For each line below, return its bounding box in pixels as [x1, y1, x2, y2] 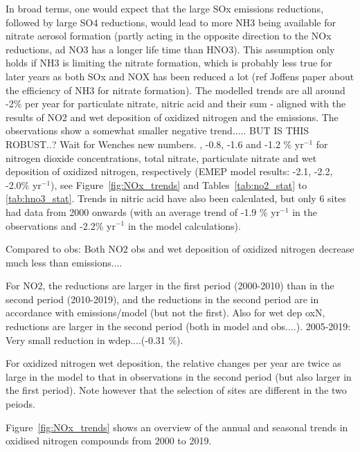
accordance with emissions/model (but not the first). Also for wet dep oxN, [6, 305, 325, 320]
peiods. [6, 397, 35, 411]
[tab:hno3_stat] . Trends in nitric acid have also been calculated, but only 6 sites [6, 191, 346, 206]
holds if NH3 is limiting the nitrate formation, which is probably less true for [6, 55, 332, 70]
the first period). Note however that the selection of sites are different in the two [6, 383, 347, 397]
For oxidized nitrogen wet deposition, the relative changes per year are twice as [6, 356, 341, 370]
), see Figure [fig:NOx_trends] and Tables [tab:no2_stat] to [51, 177, 307, 192]
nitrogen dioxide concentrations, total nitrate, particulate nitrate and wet [6, 150, 317, 165]
